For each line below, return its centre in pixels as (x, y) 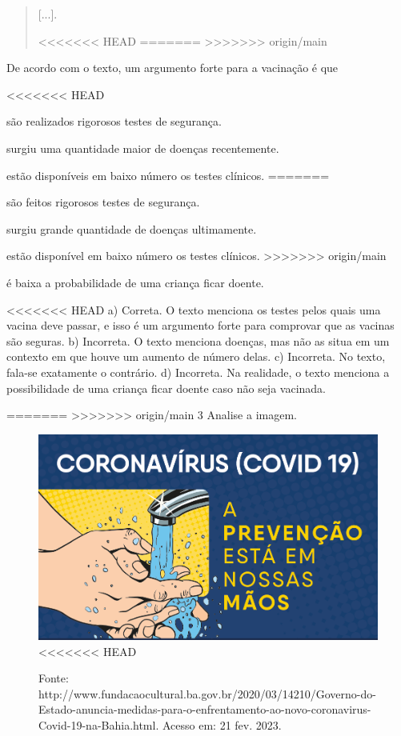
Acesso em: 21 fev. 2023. (222, 724)
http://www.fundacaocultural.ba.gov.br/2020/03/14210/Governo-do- (207, 693)
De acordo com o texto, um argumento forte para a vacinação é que (172, 68)
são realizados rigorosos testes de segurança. (114, 121)
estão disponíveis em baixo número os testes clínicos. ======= (168, 175)
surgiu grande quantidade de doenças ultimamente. (132, 228)
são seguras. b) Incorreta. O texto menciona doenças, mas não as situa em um (198, 340)
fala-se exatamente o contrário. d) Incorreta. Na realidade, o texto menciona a (198, 372)
